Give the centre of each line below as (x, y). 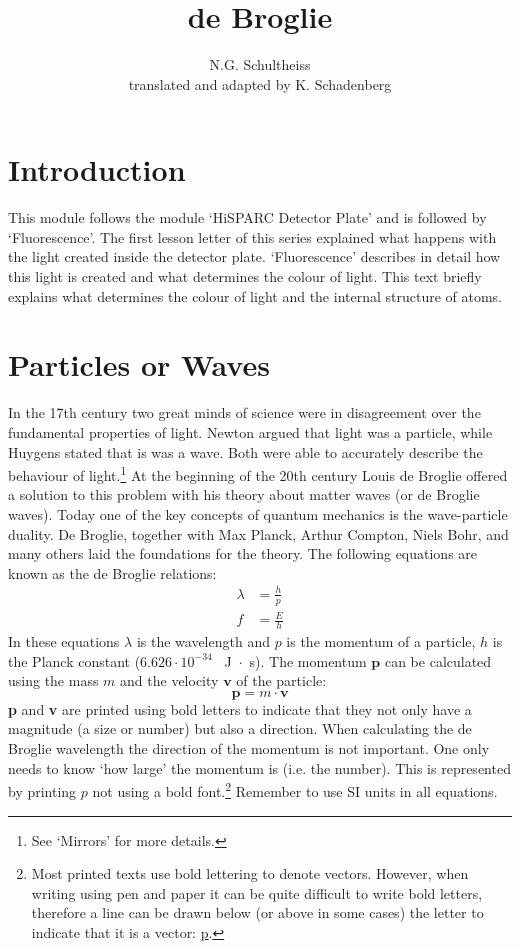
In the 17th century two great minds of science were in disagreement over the (244, 412)
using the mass (53, 680)
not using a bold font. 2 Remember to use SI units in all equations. (295, 789)
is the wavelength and (203, 641)
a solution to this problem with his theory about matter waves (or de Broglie (244, 494)
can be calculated (438, 660)
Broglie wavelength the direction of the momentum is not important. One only (249, 748)
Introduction (97, 169)
